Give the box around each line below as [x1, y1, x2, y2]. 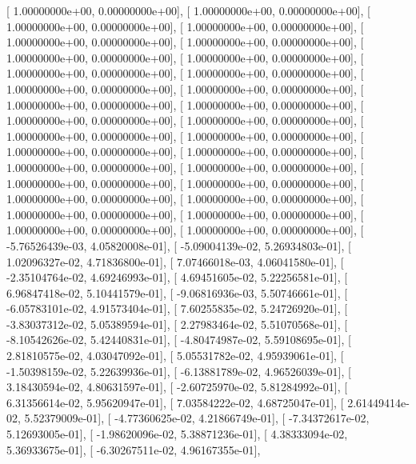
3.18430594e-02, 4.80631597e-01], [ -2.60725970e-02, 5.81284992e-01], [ [6, 378, 348, 395]
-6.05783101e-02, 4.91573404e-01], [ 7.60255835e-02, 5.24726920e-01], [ [6, 300, 348, 317]
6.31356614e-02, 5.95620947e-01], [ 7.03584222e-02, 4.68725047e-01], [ [6, 394, 344, 410]
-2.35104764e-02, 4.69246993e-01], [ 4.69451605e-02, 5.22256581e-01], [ [6, 269, 348, 286]
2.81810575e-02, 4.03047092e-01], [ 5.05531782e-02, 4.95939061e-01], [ [6, 347, 344, 364]
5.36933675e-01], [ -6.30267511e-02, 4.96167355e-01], [6, 441, 261, 458]
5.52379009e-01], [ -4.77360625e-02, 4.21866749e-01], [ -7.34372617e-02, [24, 410, 370, 426]
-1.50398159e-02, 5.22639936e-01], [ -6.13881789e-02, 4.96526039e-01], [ [6, 362, 351, 379]
